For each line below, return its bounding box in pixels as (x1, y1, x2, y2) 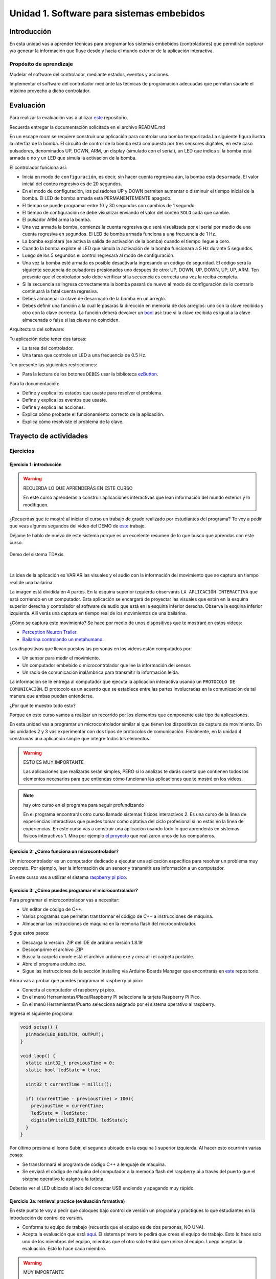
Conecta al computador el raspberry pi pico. (22, 986, 116, 993)
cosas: (9, 1152, 24, 1158)
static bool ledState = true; (26, 1067, 102, 1073)
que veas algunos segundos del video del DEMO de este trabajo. (9, 523, 146, 529)
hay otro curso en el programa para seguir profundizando (23, 802, 145, 808)
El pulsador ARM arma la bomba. (22, 216, 91, 223)
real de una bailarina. (9, 579, 54, 585)
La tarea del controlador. (22, 345, 74, 351)
